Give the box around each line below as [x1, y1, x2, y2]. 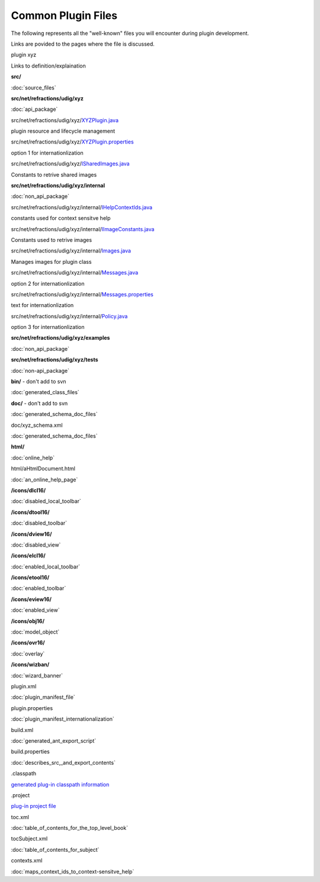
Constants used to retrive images [11, 236, 92, 243]
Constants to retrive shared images [11, 171, 97, 178]
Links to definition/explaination [11, 62, 86, 69]
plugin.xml [11, 682, 37, 690]
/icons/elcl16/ [11, 552, 46, 560]
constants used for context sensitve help [11, 215, 111, 222]
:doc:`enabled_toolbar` [11, 584, 66, 592]
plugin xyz [11, 51, 37, 59]
